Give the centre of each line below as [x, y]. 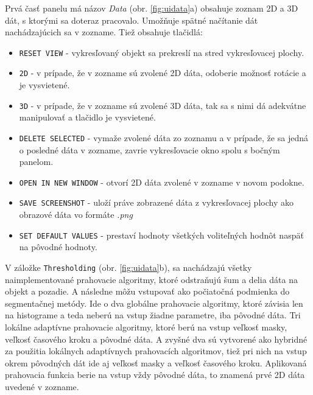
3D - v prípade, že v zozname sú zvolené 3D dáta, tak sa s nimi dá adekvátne [163, 105]
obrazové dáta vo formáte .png [76, 215]
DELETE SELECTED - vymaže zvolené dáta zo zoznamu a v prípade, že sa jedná [164, 137]
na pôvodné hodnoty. [58, 247]
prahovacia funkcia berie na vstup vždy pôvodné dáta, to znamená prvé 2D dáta [155, 375]
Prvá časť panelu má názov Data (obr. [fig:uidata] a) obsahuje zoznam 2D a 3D [152, 8]
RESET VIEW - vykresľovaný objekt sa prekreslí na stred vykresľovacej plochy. [162, 52]
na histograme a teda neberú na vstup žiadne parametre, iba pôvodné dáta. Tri [153, 315]
